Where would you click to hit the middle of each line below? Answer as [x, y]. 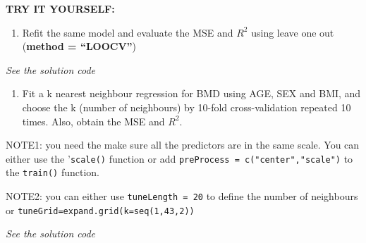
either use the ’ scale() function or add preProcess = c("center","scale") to [179, 158]
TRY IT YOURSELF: [60, 8]
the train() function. [53, 172]
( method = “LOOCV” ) [79, 46]
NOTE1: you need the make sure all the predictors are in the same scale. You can [183, 145]
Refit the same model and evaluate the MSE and [128, 32]
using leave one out [293, 32]
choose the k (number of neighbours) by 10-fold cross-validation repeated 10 [187, 107]
